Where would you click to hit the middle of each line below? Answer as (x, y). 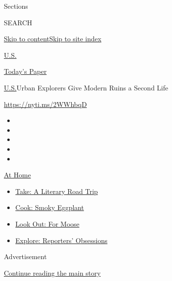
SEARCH (18, 22)
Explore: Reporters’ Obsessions (61, 240)
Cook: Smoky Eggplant (50, 207)
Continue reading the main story (52, 272)
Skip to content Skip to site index (53, 39)
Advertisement (25, 256)
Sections (16, 6)
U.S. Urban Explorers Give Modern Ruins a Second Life (86, 87)
